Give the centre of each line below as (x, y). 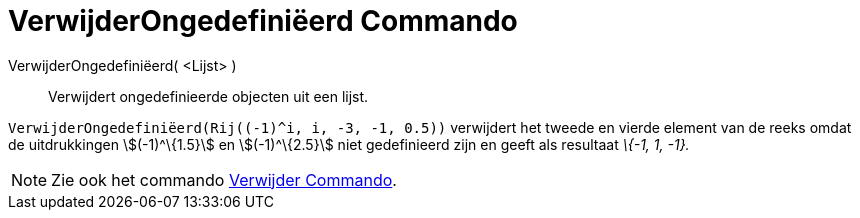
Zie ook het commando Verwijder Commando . (224, 179)
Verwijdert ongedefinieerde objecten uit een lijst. (208, 96)
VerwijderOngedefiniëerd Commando (263, 21)
